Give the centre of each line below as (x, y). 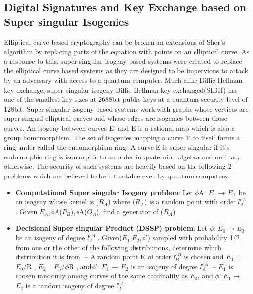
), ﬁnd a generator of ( (130, 211)
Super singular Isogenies (67, 21)
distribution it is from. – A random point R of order (93, 257)
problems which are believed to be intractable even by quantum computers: (117, 175)
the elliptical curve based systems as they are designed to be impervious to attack (126, 70)
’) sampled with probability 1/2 (193, 238)
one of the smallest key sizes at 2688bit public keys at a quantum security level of (126, 99)
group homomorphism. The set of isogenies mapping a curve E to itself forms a (122, 137)
